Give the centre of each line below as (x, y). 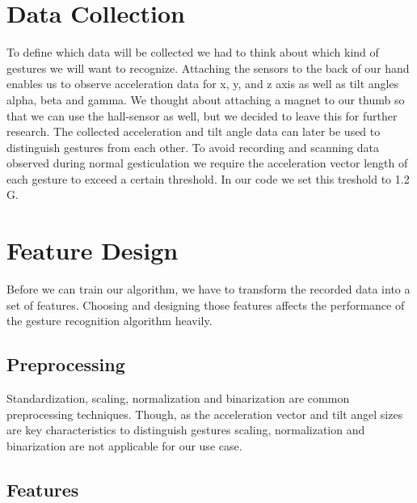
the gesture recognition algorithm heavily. (110, 321)
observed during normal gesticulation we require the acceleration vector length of (207, 163)
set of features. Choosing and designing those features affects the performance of (206, 304)
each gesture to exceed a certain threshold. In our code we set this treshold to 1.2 (208, 178)
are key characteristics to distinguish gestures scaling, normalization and (186, 430)
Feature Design (93, 250)
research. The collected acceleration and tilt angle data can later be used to (194, 131)
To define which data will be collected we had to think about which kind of (193, 52)
